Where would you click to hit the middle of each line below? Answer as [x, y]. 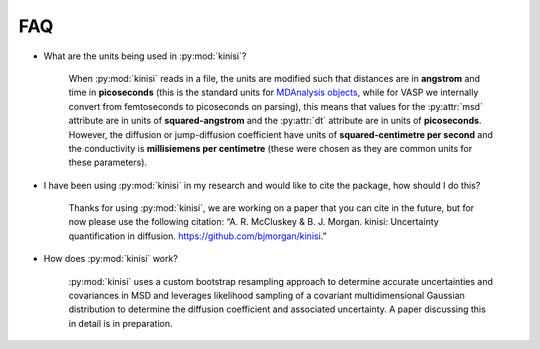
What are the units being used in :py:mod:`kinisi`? [145, 56]
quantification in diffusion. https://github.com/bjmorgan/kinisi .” [197, 236]
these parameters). [108, 162]
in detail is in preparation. [121, 323]
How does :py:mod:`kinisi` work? [111, 259]
